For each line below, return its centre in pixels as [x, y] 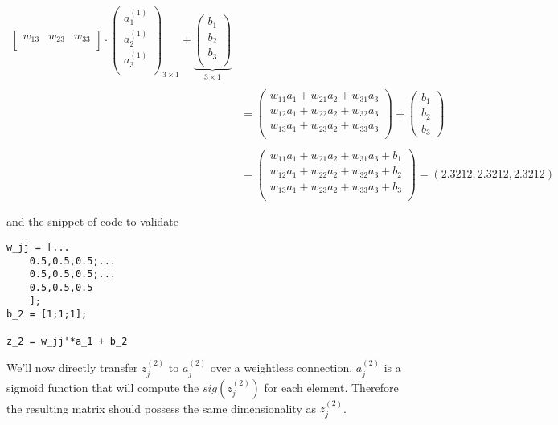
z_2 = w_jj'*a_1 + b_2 [67, 341]
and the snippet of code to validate [92, 221]
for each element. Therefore [331, 387]
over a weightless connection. [281, 368]
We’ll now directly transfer [72, 368]
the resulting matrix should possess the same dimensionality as [161, 408]
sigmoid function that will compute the [103, 387]
